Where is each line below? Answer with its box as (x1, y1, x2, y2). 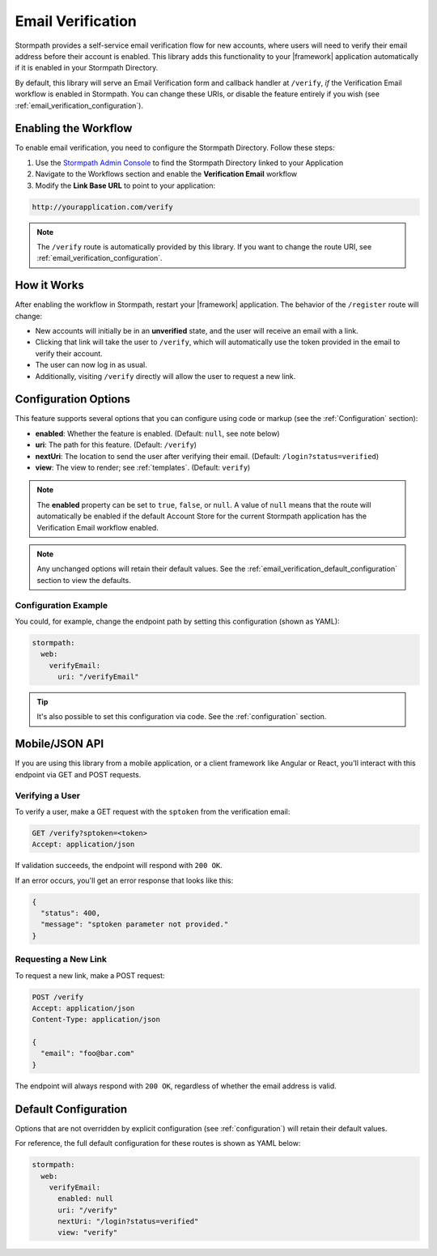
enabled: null (57, 1194, 113, 1203)
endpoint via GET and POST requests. (15, 769, 142, 779)
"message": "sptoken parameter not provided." (40, 920, 229, 929)
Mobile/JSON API (15, 737, 104, 751)
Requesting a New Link (15, 954, 108, 965)
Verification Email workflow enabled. (36, 522, 159, 532)
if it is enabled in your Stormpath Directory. (15, 63, 159, 73)
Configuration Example (15, 599, 108, 611)
